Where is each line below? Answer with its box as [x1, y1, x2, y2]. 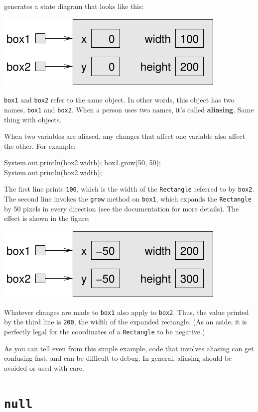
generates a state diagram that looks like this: [4, 1, 144, 11]
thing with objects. [4, 114, 62, 124]
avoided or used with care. [4, 362, 84, 373]
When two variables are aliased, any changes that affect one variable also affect [4, 131, 246, 141]
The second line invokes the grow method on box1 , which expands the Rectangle [4, 194, 252, 204]
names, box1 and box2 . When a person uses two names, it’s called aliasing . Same [4, 104, 254, 114]
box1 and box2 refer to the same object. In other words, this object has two [4, 95, 235, 105]
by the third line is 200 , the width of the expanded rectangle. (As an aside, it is [4, 316, 247, 327]
